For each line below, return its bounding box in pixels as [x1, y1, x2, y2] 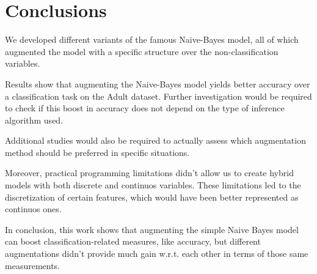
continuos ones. [5, 202, 62, 215]
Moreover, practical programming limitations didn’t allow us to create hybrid [5, 166, 294, 179]
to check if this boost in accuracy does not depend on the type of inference [5, 102, 285, 114]
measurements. [5, 259, 60, 272]
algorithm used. [5, 113, 64, 126]
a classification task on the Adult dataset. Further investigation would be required [5, 89, 312, 102]
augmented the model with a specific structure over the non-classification [5, 45, 279, 57]
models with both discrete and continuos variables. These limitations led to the [5, 179, 301, 191]
